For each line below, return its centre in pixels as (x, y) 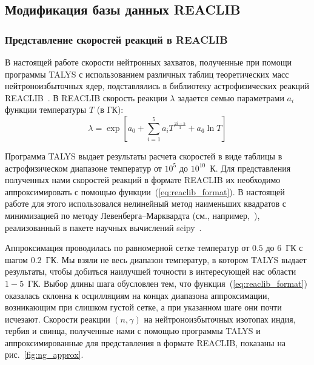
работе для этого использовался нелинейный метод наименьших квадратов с (145, 203)
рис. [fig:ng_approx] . (44, 354)
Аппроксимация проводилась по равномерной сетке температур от (127, 248)
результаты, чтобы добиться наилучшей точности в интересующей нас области (151, 271)
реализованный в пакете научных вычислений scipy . (103, 227)
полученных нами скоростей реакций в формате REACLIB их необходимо (143, 180)
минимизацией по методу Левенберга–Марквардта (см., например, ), (132, 215)
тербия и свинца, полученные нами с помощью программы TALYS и (133, 331)
